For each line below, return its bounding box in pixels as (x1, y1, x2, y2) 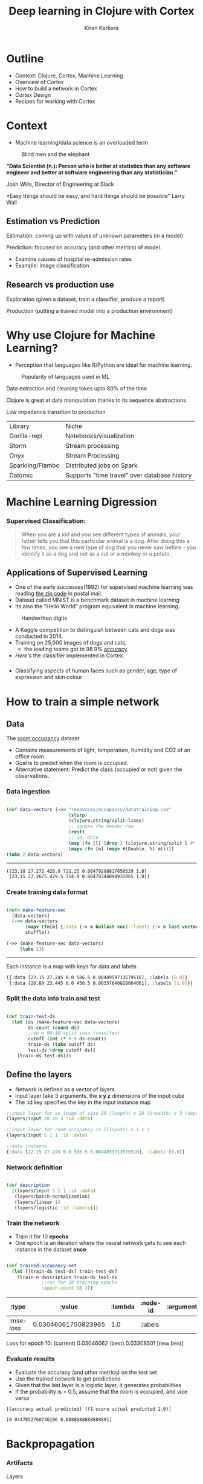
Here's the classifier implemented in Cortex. (14, 652, 125, 659)
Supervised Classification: (6, 517, 86, 525)
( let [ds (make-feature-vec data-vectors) (11, 1019, 120, 1025)
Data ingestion (6, 787, 50, 796)
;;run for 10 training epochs (41, 1279, 118, 1285)
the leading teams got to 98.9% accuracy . (24, 646, 129, 653)
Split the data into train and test (6, 994, 101, 1003)
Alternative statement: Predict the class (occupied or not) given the (14, 766, 182, 773)
